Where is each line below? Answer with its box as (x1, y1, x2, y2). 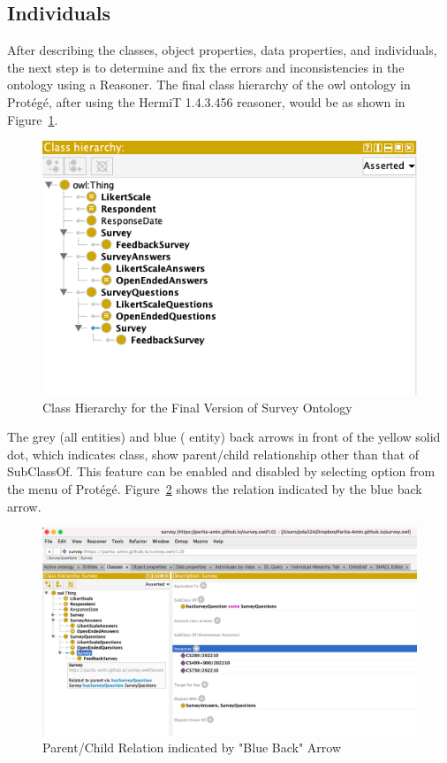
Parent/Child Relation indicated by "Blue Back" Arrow (42, 738, 342, 757)
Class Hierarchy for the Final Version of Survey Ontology (42, 397, 352, 416)
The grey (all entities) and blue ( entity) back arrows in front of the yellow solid (7, 428, 441, 446)
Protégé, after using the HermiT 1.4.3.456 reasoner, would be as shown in (7, 92, 405, 111)
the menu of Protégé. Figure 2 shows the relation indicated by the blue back (7, 480, 422, 497)
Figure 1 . (7, 110, 58, 128)
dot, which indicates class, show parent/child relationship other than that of (7, 444, 420, 463)
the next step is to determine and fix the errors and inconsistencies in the (7, 58, 405, 76)
